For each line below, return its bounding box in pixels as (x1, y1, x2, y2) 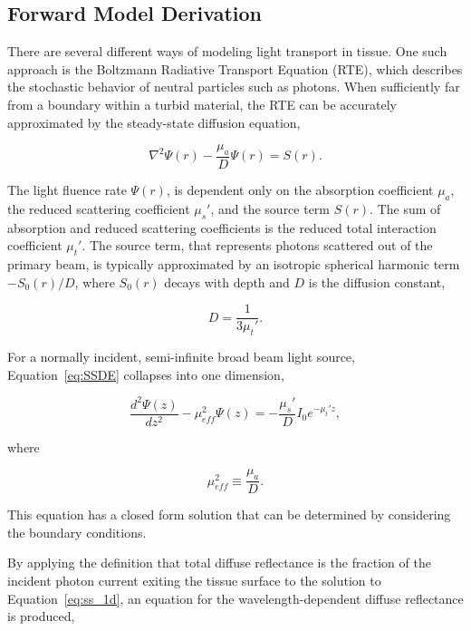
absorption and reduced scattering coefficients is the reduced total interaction (7, 218, 437, 237)
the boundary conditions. (7, 522, 147, 541)
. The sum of (370, 199, 441, 218)
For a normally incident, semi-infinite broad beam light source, (7, 347, 355, 366)
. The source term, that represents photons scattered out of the (82, 236, 433, 255)
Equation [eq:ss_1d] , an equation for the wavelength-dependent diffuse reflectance (7, 588, 464, 607)
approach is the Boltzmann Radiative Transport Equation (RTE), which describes (7, 59, 463, 78)
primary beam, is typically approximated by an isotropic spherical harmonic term (7, 254, 460, 273)
